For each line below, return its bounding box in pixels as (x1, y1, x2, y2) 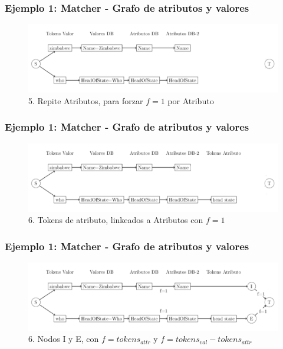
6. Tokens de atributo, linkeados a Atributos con (28, 214, 203, 226)
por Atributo (167, 94, 214, 107)
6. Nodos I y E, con (28, 333, 99, 345)
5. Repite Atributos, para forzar (28, 94, 143, 107)
